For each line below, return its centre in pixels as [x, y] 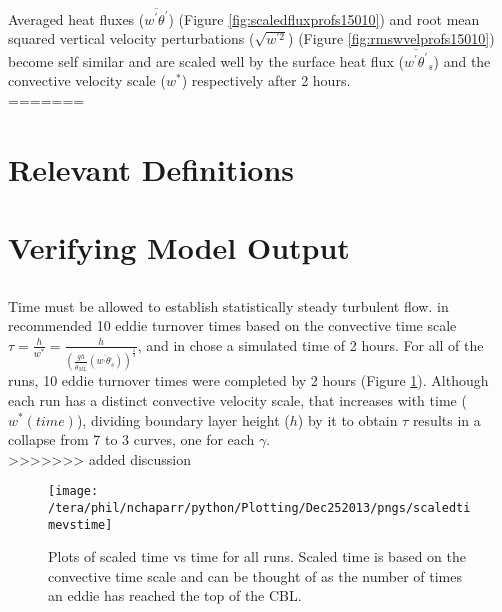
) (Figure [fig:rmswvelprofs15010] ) [391, 38]
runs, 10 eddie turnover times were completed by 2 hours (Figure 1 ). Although [248, 380]
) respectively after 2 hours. [266, 80]
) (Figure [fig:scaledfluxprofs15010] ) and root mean [324, 18]
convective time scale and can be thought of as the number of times [255, 575]
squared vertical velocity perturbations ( [131, 38]
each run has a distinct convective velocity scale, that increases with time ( [237, 399]
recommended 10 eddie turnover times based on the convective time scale [232, 325]
